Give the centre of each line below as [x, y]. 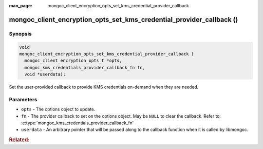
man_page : [21, 6]
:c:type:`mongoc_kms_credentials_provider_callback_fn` [77, 123]
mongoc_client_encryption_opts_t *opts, [73, 61]
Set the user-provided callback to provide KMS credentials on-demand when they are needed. [104, 87]
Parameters [23, 99]
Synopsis [20, 34]
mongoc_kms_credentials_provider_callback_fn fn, [85, 67]
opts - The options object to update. [58, 109]
